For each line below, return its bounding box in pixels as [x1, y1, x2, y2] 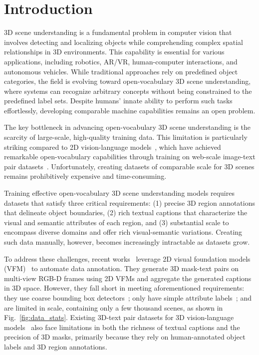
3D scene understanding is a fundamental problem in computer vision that [4, 27, 232, 37]
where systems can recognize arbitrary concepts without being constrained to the [4, 85, 252, 96]
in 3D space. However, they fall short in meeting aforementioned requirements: [4, 283, 245, 293]
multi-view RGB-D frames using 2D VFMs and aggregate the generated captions [4, 273, 252, 283]
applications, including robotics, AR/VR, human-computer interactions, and [4, 56, 238, 66]
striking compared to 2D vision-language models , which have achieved [4, 141, 221, 152]
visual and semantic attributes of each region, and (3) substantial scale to [4, 217, 229, 227]
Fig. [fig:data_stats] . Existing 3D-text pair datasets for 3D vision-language [4, 312, 234, 323]
